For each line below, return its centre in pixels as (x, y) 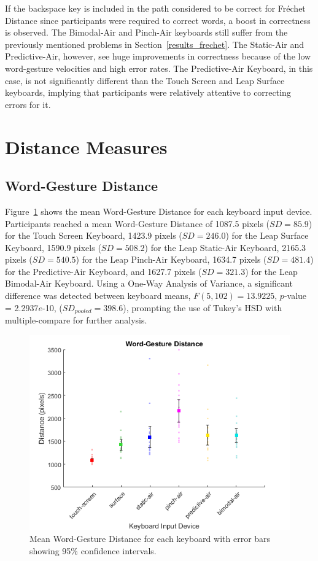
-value (295, 296)
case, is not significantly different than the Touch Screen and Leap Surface (145, 80)
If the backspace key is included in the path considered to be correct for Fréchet (155, 8)
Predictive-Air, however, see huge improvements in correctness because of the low (158, 56)
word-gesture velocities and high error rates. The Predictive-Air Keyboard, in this (159, 68)
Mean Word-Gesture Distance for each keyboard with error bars (150, 539)
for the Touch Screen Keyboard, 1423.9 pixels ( (94, 235)
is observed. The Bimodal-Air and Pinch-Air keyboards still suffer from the (146, 32)
